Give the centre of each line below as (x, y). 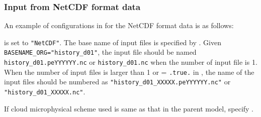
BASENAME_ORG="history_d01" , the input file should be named (100, 52)
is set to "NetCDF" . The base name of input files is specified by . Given (113, 42)
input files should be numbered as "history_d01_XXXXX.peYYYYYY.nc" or (117, 82)
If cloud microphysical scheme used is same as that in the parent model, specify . (129, 108)
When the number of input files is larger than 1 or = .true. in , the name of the (129, 72)
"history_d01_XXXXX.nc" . (45, 92)
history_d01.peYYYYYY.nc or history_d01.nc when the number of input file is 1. (131, 62)
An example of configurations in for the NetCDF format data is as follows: (119, 25)
